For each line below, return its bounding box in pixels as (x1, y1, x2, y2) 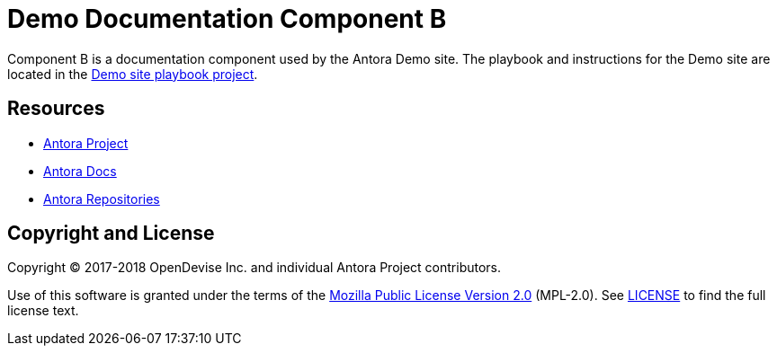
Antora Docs (43, 163, 117, 179)
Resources (7, 97, 105, 120)
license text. (7, 303, 79, 319)
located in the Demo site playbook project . (7, 66, 258, 82)
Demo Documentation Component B (7, 4, 447, 34)
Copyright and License (7, 222, 215, 245)
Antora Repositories (43, 190, 160, 207)
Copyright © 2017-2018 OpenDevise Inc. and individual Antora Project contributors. (7, 260, 502, 276)
